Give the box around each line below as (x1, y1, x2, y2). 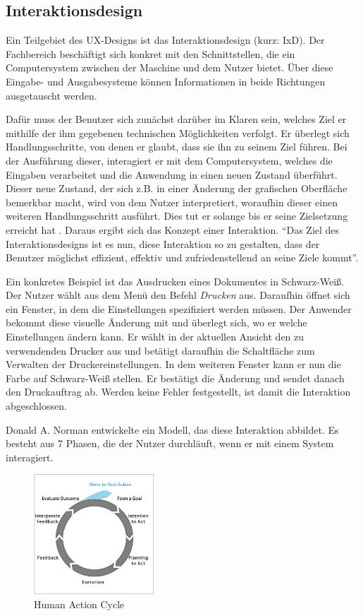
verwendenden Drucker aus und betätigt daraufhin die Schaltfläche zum (6, 343, 315, 357)
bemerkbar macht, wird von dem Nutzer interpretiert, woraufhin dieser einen (6, 194, 338, 209)
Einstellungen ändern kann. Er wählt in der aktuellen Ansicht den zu (6, 329, 304, 344)
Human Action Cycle (34, 596, 125, 611)
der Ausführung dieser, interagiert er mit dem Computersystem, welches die (6, 153, 333, 167)
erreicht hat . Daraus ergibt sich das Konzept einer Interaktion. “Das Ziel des (6, 222, 340, 237)
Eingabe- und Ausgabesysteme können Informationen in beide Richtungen (6, 73, 326, 88)
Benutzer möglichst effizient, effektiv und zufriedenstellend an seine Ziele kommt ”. (6, 250, 359, 265)
